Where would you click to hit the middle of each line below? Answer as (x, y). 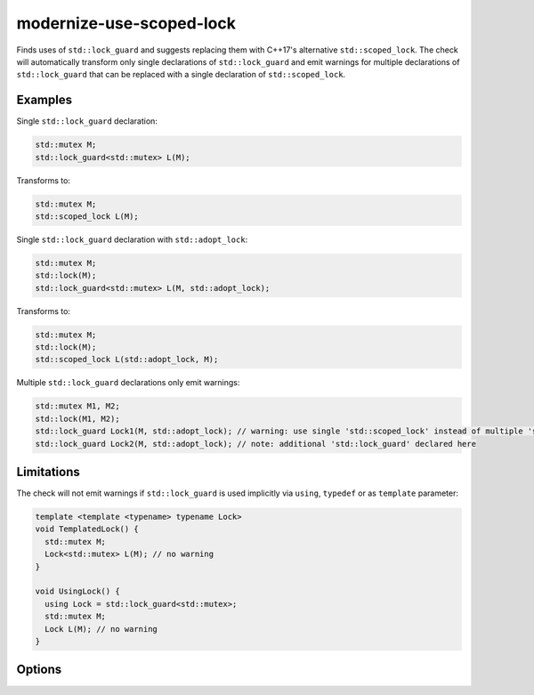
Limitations (48, 472)
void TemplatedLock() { (87, 529)
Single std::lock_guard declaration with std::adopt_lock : (132, 239)
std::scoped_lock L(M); (87, 216)
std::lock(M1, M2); (77, 419)
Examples (44, 100)
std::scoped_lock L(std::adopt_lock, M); (127, 360)
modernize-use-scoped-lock (126, 23)
